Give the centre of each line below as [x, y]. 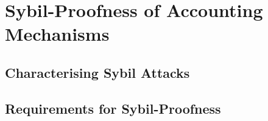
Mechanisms [57, 34]
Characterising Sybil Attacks [97, 72]
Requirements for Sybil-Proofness [113, 108]
